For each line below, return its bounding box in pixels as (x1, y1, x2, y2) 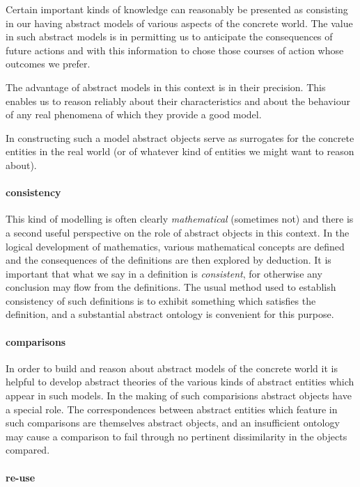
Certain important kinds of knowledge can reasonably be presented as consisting (6, 2, 348, 16)
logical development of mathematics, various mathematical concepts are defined (6, 239, 345, 253)
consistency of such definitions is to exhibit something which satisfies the (6, 293, 316, 308)
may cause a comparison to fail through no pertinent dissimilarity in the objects (6, 429, 347, 443)
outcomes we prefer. (6, 56, 91, 71)
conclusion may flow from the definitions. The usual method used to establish (6, 280, 336, 294)
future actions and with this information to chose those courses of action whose (6, 42, 344, 57)
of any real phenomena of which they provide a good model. (6, 107, 262, 122)
